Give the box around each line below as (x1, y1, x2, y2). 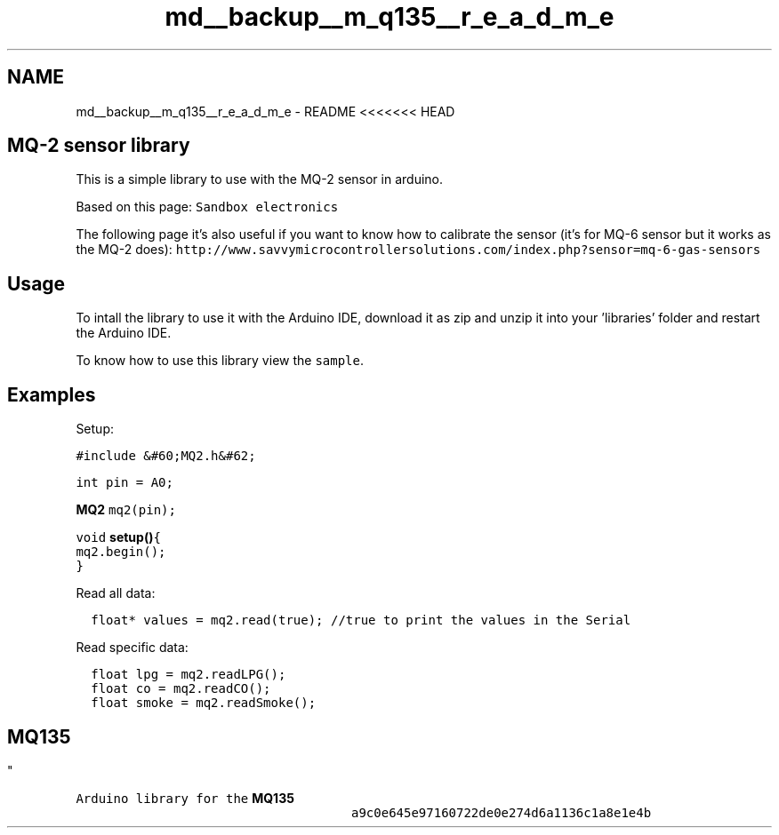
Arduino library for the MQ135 (76, 790, 294, 806)
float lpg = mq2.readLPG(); (91, 667, 286, 682)
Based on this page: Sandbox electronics (76, 199, 339, 215)
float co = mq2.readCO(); (91, 681, 271, 696)
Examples (7, 383, 96, 406)
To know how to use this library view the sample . (76, 353, 365, 369)
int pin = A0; (76, 475, 173, 490)
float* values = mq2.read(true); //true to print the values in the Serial (91, 613, 631, 628)
